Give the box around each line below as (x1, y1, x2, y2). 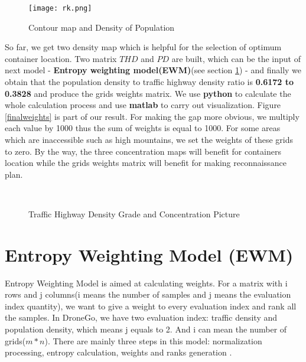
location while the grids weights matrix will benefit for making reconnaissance (5, 156, 287, 169)
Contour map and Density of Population (28, 21, 175, 33)
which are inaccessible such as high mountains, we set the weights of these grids (5, 133, 293, 145)
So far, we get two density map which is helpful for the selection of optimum (5, 41, 282, 53)
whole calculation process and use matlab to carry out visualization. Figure (5, 99, 281, 111)
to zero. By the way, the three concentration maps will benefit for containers (5, 145, 281, 157)
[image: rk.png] (28, 4, 92, 12)
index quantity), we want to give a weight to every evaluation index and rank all (5, 299, 297, 312)
